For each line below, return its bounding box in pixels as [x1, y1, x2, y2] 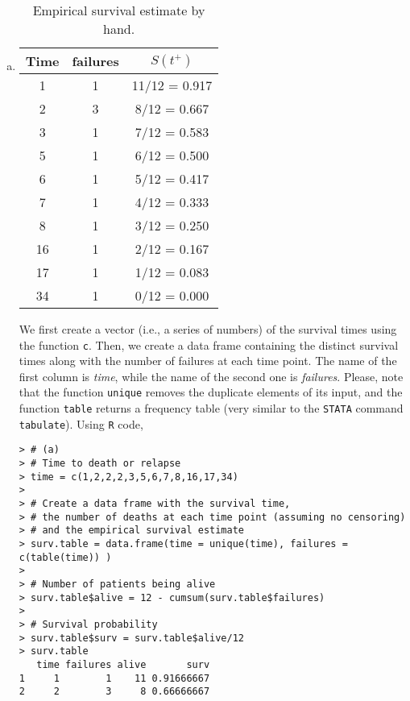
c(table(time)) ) [19, 551, 112, 563]
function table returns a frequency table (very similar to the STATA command [19, 400, 404, 417]
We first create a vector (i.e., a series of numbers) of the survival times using [19, 321, 397, 337]
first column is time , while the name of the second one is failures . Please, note [19, 367, 404, 384]
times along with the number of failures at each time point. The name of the [19, 352, 397, 369]
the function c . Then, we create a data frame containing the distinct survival [19, 336, 399, 353]
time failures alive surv [36, 658, 210, 670]
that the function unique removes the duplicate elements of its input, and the [19, 384, 403, 400]
